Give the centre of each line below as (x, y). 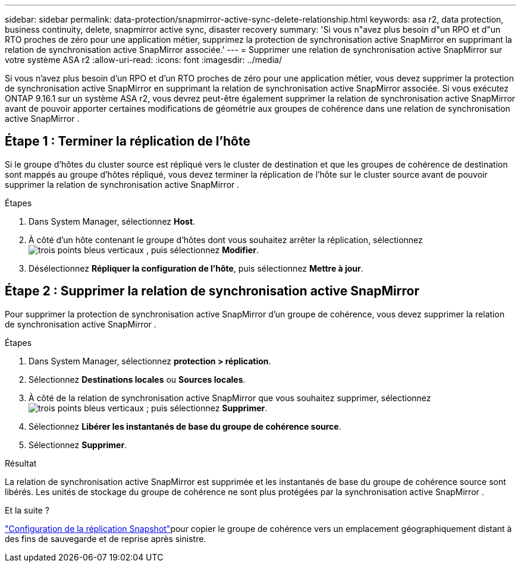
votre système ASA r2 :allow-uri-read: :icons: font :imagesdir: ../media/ (143, 60)
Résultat (21, 463)
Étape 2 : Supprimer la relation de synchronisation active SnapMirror (212, 291)
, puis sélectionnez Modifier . (202, 250)
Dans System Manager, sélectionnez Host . (112, 221)
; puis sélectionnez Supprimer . (207, 408)
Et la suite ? (27, 510)
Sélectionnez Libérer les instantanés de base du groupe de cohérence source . (185, 426)
